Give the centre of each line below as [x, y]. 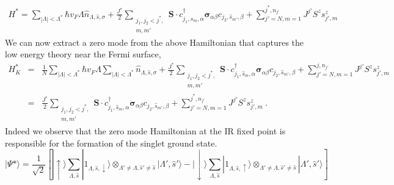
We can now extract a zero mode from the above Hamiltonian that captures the [155, 42]
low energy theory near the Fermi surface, [83, 54]
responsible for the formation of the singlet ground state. [111, 143]
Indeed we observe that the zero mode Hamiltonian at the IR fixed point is [145, 131]
